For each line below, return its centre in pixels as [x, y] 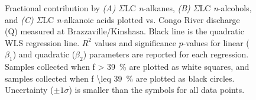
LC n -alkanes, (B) [158, 8]
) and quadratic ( [44, 54]
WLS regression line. [42, 42]
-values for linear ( [216, 42]
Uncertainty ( [29, 90]
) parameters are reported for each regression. [166, 54]
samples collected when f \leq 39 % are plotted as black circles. [120, 78]
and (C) [19, 19]
